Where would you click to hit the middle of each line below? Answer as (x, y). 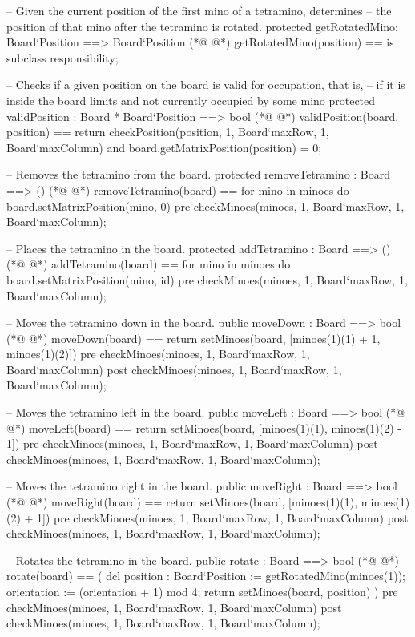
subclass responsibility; (62, 57)
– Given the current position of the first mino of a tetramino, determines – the (199, 10)
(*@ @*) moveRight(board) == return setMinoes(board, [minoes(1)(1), (182, 502)
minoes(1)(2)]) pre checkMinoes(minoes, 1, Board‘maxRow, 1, (158, 354)
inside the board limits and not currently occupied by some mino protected (191, 100)
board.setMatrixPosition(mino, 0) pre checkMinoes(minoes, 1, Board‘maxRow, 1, (205, 206)
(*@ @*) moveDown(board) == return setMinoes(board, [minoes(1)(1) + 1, (193, 338)
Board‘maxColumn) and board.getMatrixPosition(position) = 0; (164, 147)
